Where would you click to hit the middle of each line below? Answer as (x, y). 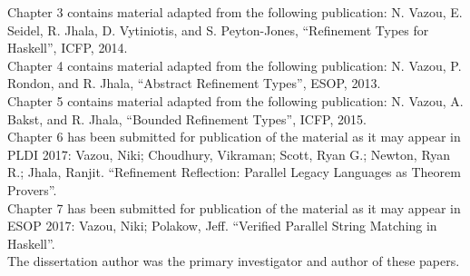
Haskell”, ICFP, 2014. (68, 48)
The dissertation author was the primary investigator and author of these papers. (234, 261)
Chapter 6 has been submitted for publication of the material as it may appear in (234, 137)
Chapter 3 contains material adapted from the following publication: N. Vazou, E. (235, 12)
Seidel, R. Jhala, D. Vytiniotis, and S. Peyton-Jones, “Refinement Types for (218, 30)
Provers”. (32, 189)
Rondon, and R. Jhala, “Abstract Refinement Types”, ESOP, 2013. (194, 83)
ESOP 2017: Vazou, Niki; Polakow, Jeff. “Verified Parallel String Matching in (222, 226)
